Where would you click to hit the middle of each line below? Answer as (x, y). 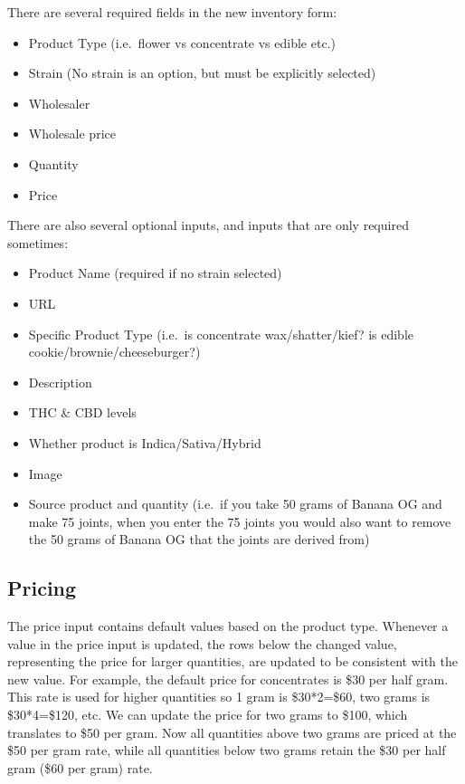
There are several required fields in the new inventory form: (172, 12)
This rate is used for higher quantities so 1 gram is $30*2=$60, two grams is (219, 697)
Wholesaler (59, 103)
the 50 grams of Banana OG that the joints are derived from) (199, 539)
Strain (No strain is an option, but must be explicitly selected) (202, 73)
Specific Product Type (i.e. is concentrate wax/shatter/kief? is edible (221, 334)
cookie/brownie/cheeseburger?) (114, 352)
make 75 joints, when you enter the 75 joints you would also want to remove (240, 521)
